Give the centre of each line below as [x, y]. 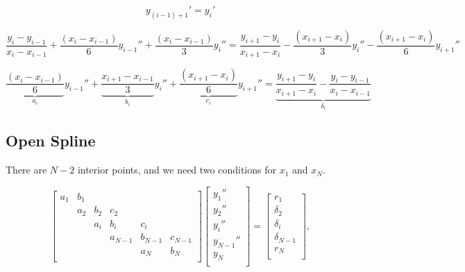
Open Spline [51, 141]
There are [26, 170]
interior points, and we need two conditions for [177, 170]
